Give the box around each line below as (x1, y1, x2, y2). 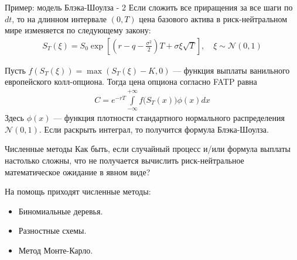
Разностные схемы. (18, 224, 87, 237)
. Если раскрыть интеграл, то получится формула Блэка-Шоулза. (39, 123, 269, 135)
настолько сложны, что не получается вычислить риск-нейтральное (5, 154, 244, 166)
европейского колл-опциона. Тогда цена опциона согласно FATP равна (5, 75, 257, 88)
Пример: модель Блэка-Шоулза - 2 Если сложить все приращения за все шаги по (5, 1, 293, 13)
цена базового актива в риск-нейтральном (139, 12, 288, 25)
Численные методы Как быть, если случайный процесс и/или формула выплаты (5, 143, 291, 155)
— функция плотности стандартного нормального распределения (53, 112, 285, 124)
